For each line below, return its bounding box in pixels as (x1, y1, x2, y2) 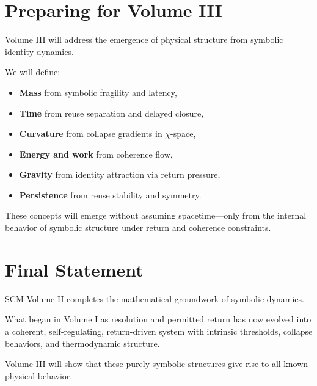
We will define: (5, 65, 60, 78)
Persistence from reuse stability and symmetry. (19, 188, 202, 201)
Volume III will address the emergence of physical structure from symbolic (5, 33, 283, 46)
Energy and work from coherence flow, (19, 147, 173, 160)
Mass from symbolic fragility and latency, (19, 86, 177, 98)
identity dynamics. (5, 45, 74, 57)
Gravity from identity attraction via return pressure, (19, 168, 220, 181)
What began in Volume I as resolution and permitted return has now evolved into (5, 313, 312, 326)
